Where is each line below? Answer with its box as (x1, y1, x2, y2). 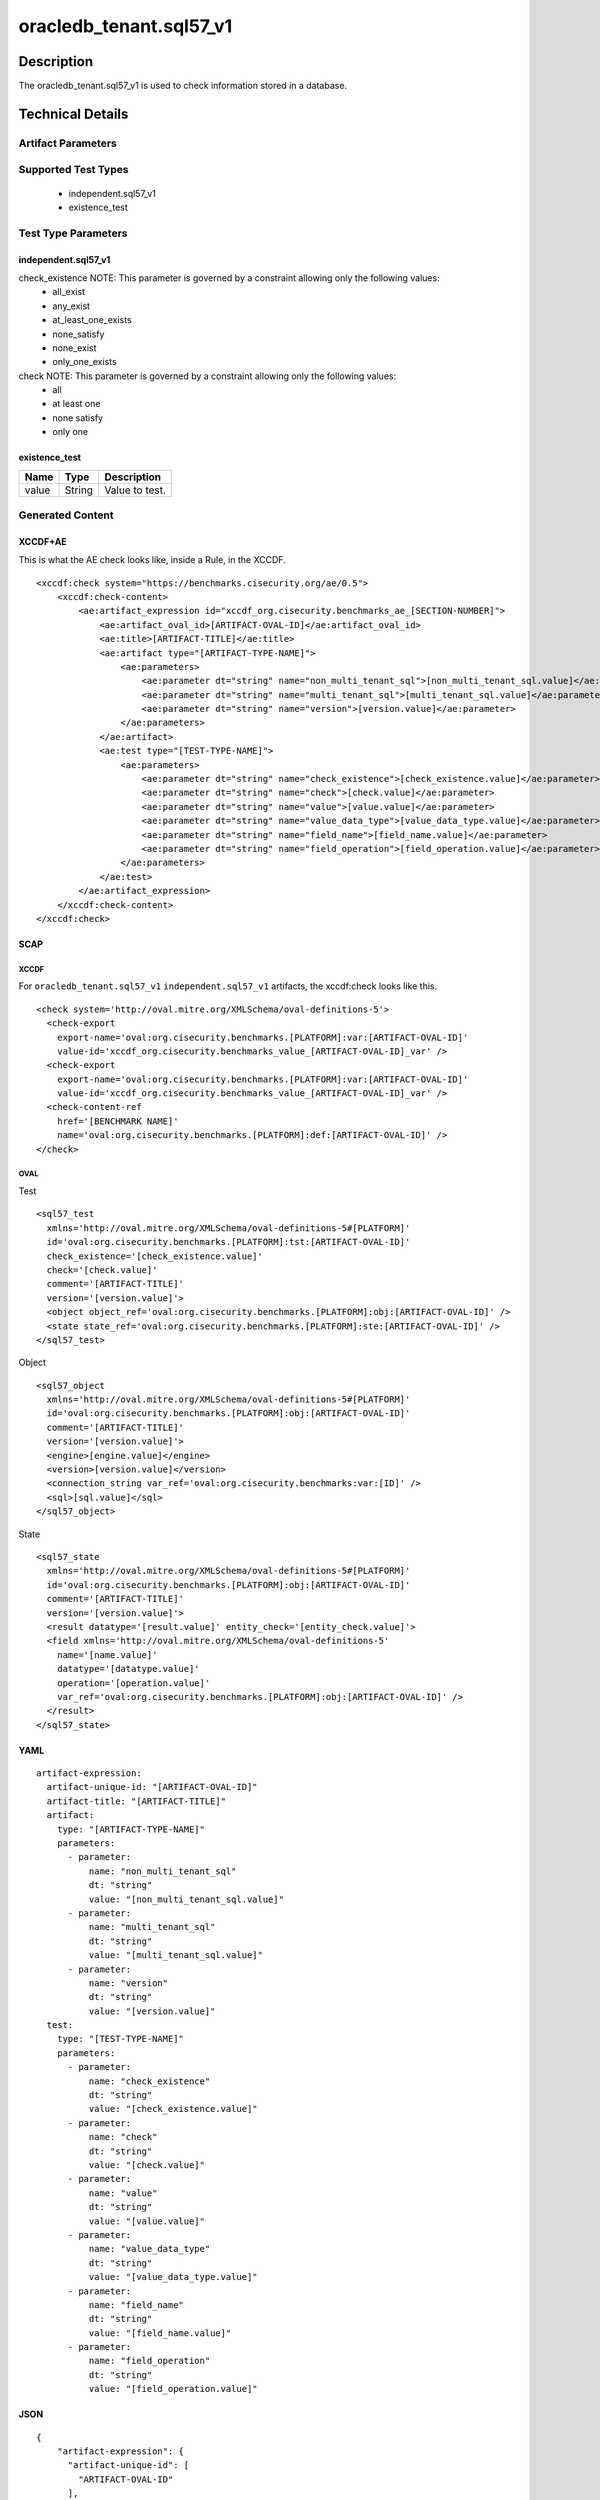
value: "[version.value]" (88, 2005, 216, 2017)
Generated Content (18, 508, 114, 522)
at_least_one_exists (52, 314, 132, 326)
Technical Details (18, 105, 129, 122)
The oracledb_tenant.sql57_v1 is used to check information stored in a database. (18, 80, 348, 92)
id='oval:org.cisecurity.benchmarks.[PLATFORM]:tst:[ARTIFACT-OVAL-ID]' (46, 1236, 411, 1248)
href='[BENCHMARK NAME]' (56, 1115, 179, 1127)
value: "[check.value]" (88, 2160, 205, 2170)
